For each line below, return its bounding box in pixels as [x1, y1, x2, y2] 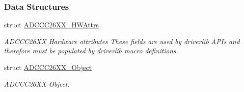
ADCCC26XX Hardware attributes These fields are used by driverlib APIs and [4, 36, 240, 46]
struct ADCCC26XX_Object [4, 62, 92, 72]
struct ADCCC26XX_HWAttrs [4, 20, 99, 30]
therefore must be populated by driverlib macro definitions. [4, 46, 178, 56]
